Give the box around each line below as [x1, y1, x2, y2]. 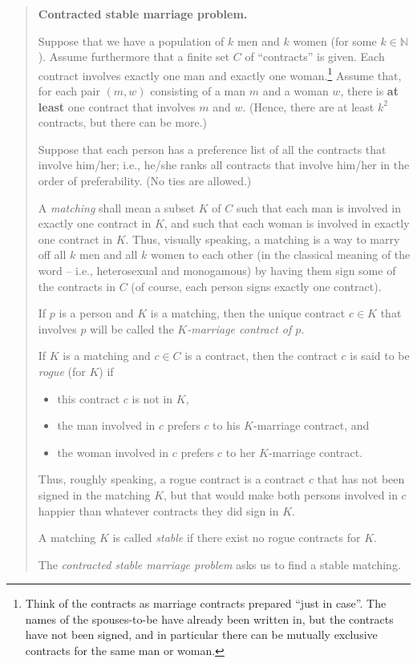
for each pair [38, 83, 100, 99]
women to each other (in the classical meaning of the [151, 246, 411, 263]
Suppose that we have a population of [38, 32, 225, 49]
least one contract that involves [38, 98, 196, 115]
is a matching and [63, 347, 151, 364]
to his [213, 417, 241, 434]
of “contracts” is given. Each [245, 48, 385, 65]
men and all [79, 246, 138, 263]
